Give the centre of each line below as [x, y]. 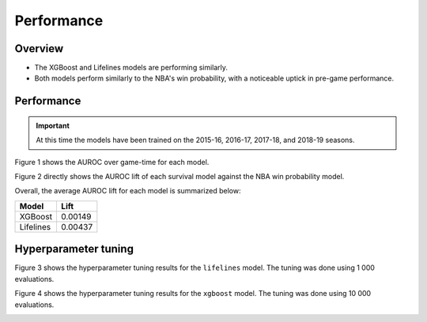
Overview [39, 49]
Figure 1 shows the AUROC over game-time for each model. [112, 162]
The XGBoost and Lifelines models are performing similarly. [131, 68]
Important [53, 125]
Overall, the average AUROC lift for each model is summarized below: [128, 191]
